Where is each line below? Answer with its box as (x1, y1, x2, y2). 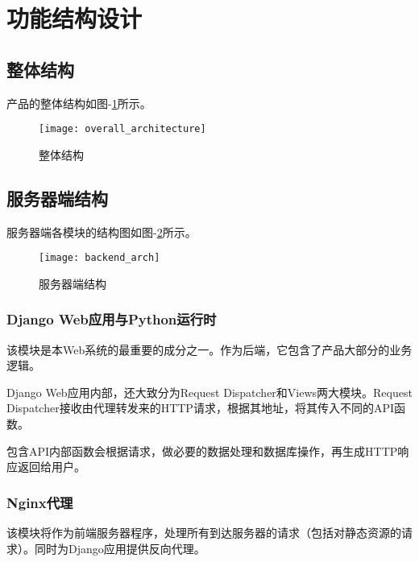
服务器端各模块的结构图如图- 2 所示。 (6, 223, 197, 240)
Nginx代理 (6, 492, 73, 512)
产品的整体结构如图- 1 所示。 (6, 94, 151, 111)
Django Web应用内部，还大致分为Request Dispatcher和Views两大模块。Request (6, 383, 413, 400)
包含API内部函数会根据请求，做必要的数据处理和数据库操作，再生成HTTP (6, 442, 398, 459)
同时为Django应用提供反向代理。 (34, 539, 205, 556)
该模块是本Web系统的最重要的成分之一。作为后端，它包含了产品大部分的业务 (6, 341, 413, 357)
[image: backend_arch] (39, 252, 160, 264)
